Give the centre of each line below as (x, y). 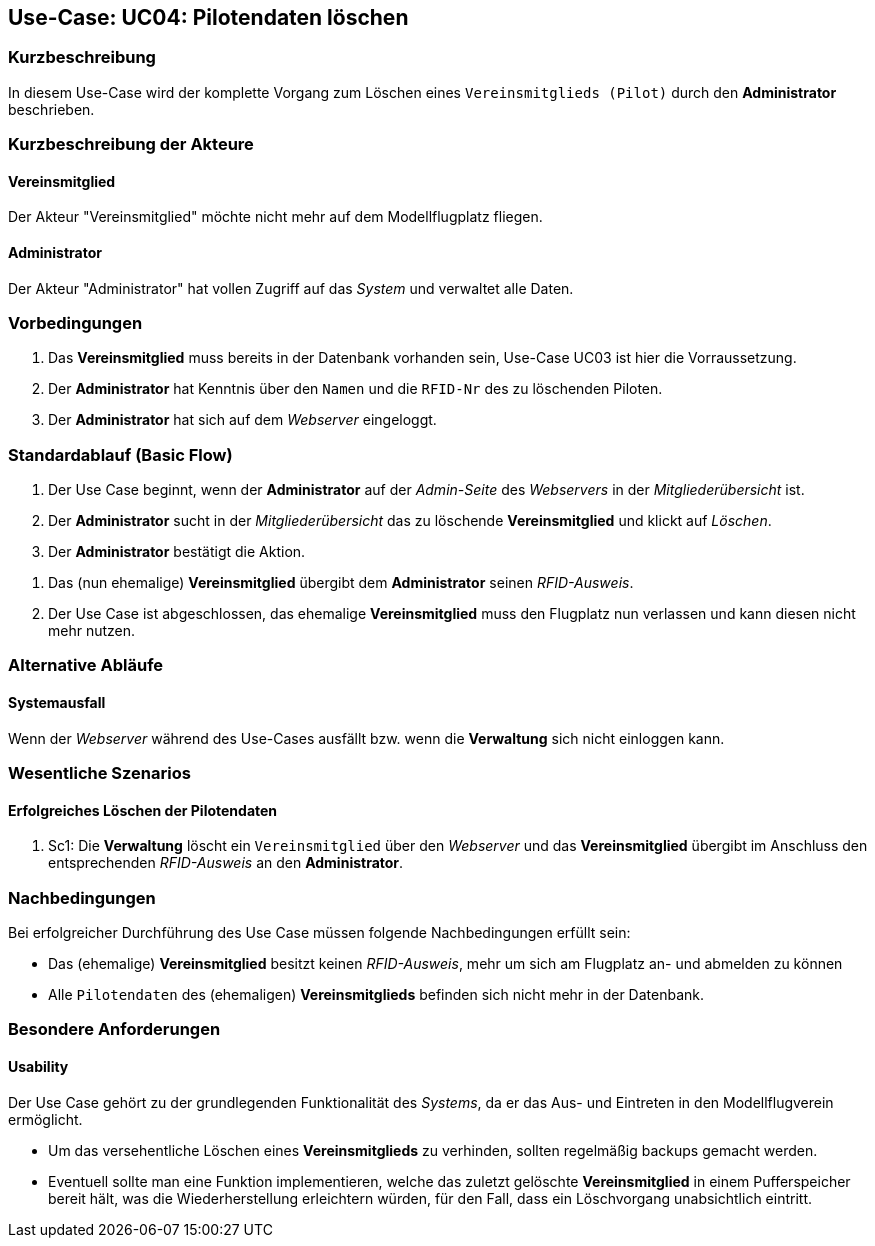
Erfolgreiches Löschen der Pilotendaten (143, 810)
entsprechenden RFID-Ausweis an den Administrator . (226, 863)
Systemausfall (57, 703)
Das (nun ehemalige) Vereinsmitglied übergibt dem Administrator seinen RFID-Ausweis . (341, 583)
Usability (38, 1067)
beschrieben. (51, 109)
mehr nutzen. (92, 631)
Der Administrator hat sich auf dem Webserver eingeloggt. (242, 420)
